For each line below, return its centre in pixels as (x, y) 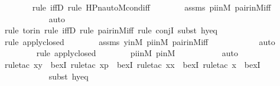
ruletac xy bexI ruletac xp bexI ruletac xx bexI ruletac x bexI (133, 64)
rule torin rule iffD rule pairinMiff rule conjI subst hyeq (111, 30)
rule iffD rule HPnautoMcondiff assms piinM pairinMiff (152, 7)
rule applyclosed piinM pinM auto (137, 53)
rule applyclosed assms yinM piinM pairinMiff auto (140, 41)
